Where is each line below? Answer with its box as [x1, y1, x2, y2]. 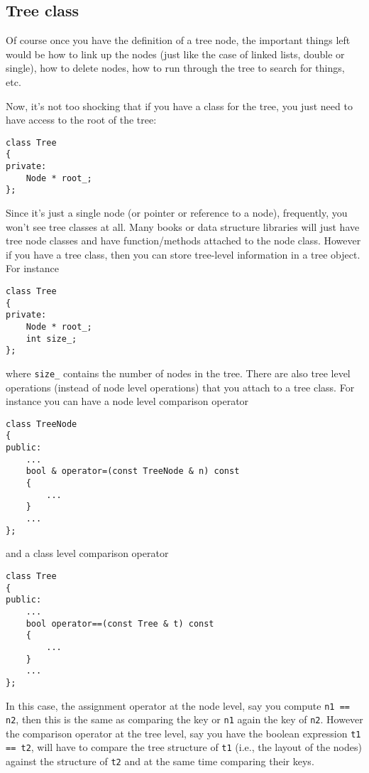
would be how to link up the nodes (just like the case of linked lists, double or [6, 46, 345, 61]
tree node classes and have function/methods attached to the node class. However [6, 233, 361, 248]
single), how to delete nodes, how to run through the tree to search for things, [6, 60, 345, 75]
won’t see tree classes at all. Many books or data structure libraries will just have [6, 219, 360, 234]
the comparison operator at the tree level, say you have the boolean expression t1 [6, 725, 361, 740]
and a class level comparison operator [6, 546, 169, 561]
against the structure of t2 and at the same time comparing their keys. [6, 754, 314, 769]
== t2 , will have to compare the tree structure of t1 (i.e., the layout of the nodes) [6, 740, 362, 755]
